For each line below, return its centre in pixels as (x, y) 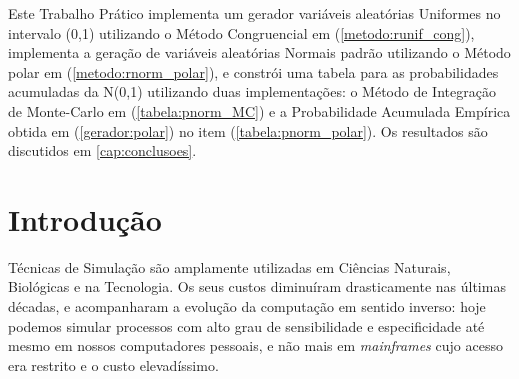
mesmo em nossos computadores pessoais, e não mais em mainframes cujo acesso (255, 345)
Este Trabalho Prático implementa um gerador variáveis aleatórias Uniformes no (254, 13)
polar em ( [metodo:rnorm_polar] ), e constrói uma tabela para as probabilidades (253, 71)
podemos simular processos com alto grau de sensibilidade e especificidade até (246, 325)
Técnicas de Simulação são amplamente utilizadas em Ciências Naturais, (229, 266)
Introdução (85, 218)
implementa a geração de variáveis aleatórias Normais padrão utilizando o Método (259, 52)
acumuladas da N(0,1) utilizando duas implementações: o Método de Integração (252, 91)
